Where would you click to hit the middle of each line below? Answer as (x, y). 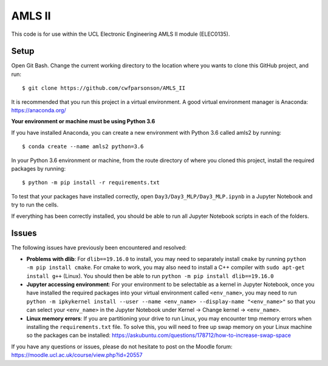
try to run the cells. (35, 205)
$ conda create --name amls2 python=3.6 (83, 147)
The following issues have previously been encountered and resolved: (99, 248)
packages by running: (39, 168)
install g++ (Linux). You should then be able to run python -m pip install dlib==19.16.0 (150, 276)
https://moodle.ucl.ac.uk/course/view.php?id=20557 (77, 355)
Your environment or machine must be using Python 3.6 (83, 121)
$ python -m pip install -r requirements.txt (91, 183)
